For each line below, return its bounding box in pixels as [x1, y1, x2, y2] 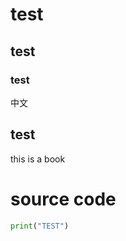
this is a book [10, 153, 66, 165]
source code [10, 188, 117, 210]
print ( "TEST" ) [10, 221, 70, 231]
